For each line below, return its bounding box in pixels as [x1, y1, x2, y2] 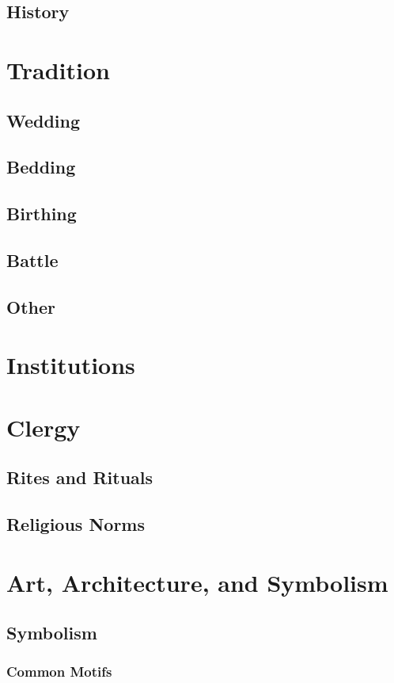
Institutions [6, 349, 135, 381]
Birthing [6, 201, 77, 226]
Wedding [6, 108, 81, 132]
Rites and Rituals [6, 465, 153, 490]
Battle [6, 247, 59, 272]
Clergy [6, 410, 81, 443]
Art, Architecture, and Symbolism [6, 566, 388, 598]
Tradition [6, 53, 110, 86]
